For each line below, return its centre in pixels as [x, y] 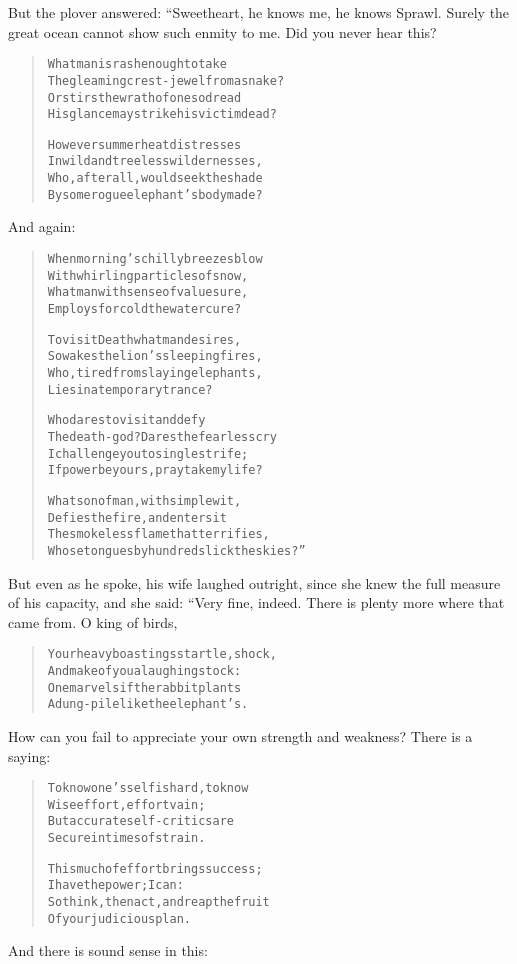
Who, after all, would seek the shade [155, 178]
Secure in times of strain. [126, 838]
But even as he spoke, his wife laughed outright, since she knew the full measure [254, 582]
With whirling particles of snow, [148, 275]
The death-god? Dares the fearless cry [162, 436]
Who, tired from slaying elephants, [155, 372]
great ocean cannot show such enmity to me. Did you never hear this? [222, 31]
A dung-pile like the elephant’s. [148, 704]
